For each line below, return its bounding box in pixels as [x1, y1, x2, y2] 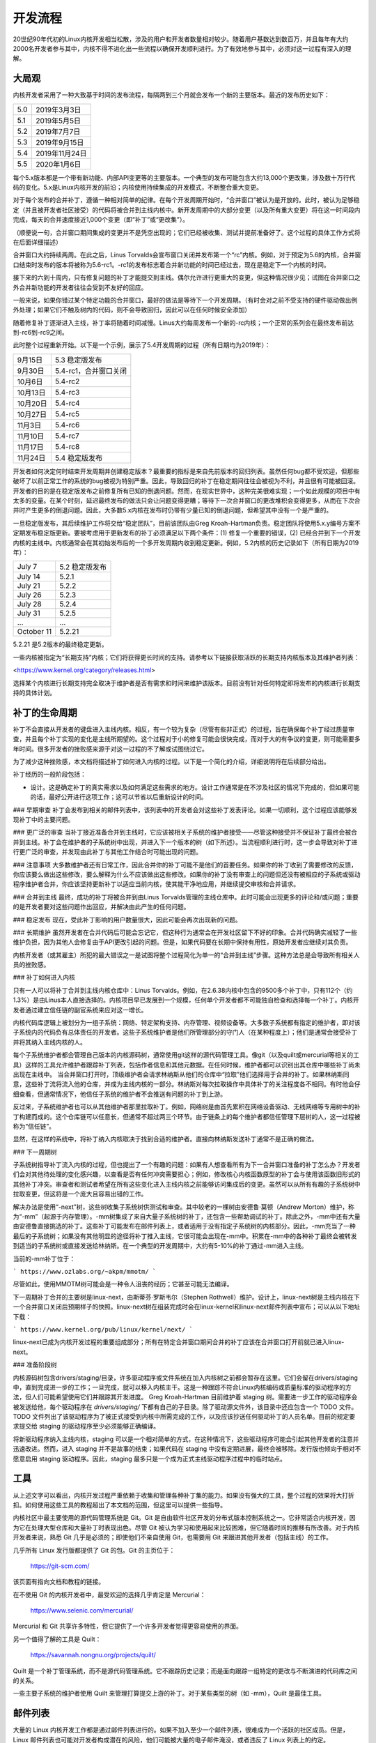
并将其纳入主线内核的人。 [13, 1037, 86, 1046]
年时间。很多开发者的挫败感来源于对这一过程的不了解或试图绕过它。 [13, 745, 208, 753]
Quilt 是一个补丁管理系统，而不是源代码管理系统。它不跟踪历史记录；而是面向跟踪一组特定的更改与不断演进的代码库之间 [13, 1666, 358, 1675]
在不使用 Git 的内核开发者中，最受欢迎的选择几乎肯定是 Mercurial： [13, 1590, 206, 1599]
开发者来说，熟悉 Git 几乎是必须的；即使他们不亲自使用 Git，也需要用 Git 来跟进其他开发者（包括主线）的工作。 [13, 1533, 332, 1542]
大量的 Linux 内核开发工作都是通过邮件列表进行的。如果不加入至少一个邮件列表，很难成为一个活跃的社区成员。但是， [13, 1726, 350, 1734]
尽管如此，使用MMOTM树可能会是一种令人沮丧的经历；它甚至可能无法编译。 [13, 1280, 233, 1288]
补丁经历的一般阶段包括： [13, 770, 86, 779]
